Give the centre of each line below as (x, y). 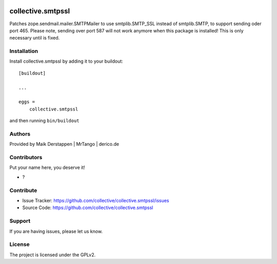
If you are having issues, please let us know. (56, 231)
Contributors (26, 158)
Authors (20, 134)
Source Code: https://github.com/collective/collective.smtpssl (88, 208)
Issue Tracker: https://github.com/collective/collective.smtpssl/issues (96, 200)
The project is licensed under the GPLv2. (53, 255)
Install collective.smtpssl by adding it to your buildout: (66, 61)
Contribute (23, 190)
